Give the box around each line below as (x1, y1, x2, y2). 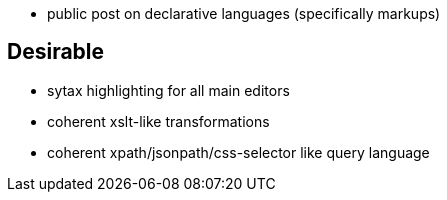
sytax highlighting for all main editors (47, 81, 290, 99)
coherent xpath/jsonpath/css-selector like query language (47, 143, 430, 161)
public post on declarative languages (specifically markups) (47, 5, 441, 22)
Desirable (7, 39, 105, 65)
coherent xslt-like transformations (47, 112, 270, 130)
